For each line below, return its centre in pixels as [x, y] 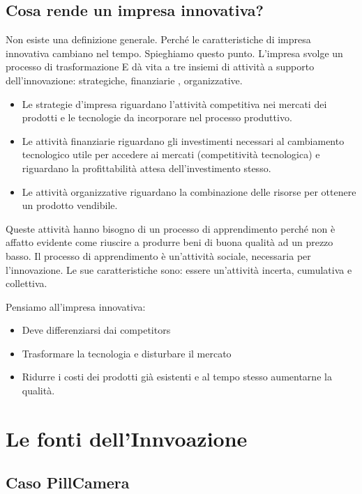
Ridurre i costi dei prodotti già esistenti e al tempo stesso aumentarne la [177, 377]
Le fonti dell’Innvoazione [127, 438]
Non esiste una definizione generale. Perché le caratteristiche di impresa [158, 39]
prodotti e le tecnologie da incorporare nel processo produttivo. [157, 117]
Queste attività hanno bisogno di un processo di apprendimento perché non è [171, 228]
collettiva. [27, 283]
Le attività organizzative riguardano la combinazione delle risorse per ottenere [189, 191]
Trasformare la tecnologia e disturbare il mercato [127, 353]
